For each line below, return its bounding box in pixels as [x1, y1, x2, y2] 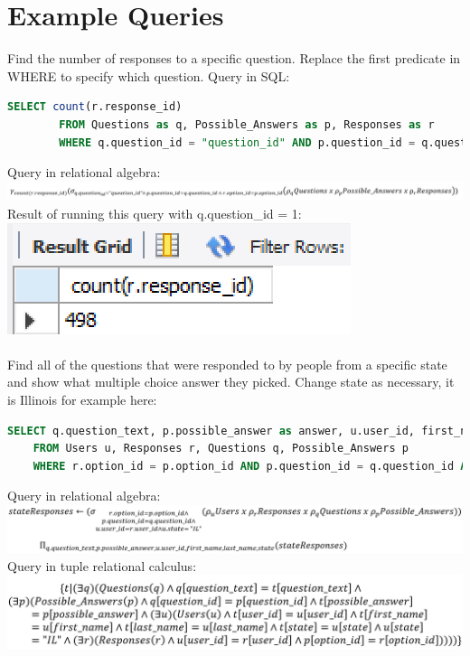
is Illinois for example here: [7, 389, 157, 408]
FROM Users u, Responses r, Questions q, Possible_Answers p [33, 442, 409, 455]
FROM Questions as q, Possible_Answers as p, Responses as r [59, 117, 435, 131]
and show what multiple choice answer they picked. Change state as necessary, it [7, 372, 455, 391]
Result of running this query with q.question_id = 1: [7, 203, 302, 222]
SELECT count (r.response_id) [7, 100, 183, 114]
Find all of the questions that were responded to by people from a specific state [7, 354, 447, 373]
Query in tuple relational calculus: [7, 556, 197, 575]
